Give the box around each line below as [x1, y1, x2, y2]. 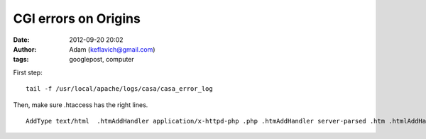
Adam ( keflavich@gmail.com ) [69, 45, 155, 53]
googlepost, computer [69, 55, 134, 64]
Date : [13, 35, 30, 44]
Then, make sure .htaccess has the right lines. [13, 100, 148, 109]
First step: [13, 68, 43, 77]
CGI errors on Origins [13, 11, 141, 26]
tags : [13, 55, 29, 64]
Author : [13, 45, 37, 53]
